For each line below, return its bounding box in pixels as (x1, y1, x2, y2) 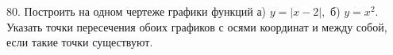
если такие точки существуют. (6, 34, 153, 50)
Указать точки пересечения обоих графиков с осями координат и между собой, (6, 18, 387, 35)
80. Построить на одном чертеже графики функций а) (6, 3, 267, 19)
